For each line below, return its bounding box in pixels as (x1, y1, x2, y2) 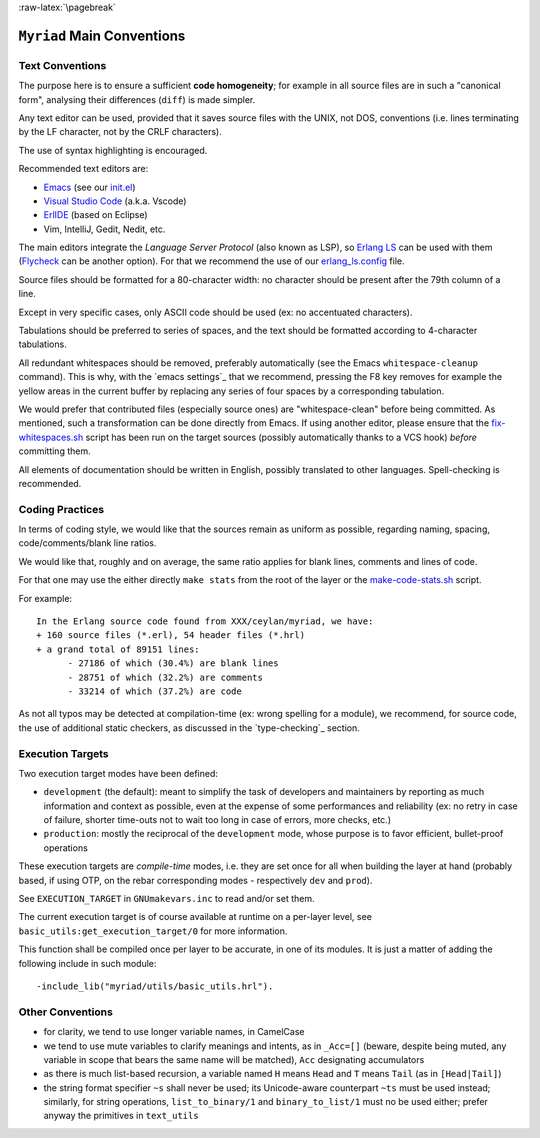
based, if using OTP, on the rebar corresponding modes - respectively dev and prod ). (18, 874, 373, 886)
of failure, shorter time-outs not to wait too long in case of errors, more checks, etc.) (43, 814, 392, 826)
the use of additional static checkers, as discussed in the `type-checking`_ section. (18, 721, 360, 734)
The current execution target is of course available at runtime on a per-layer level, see (18, 911, 372, 923)
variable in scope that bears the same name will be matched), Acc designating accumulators (43, 1053, 425, 1065)
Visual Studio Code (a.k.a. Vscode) (43, 195, 187, 207)
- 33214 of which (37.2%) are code (67, 685, 242, 697)
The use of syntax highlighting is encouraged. (18, 144, 208, 156)
